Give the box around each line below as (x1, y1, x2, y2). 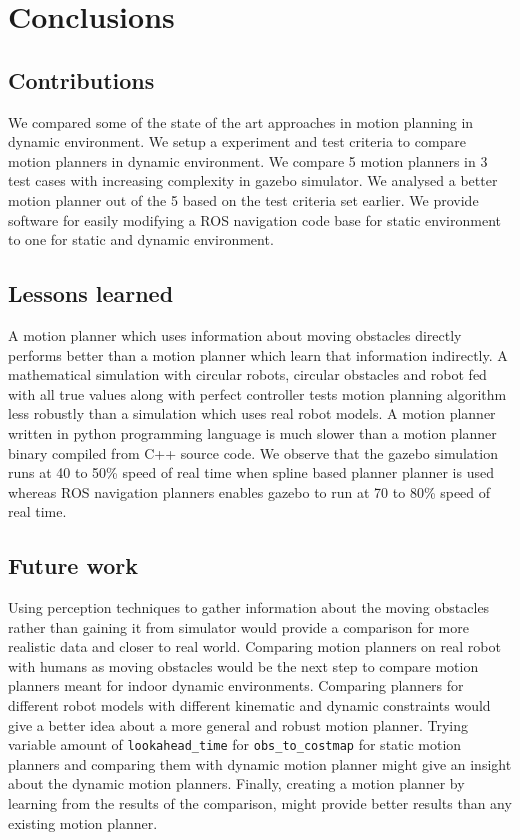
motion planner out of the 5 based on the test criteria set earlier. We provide (8, 189, 479, 210)
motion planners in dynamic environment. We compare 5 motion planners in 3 (8, 150, 488, 171)
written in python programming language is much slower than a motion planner (8, 422, 497, 443)
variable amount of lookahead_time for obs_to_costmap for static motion (8, 734, 462, 755)
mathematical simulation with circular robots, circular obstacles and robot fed (8, 364, 487, 385)
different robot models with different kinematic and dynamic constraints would (8, 695, 491, 716)
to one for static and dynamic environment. (8, 229, 274, 250)
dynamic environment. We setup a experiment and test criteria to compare (8, 131, 467, 152)
